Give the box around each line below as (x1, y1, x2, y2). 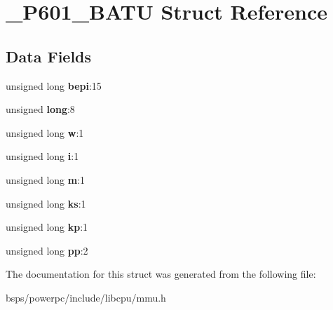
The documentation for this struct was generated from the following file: (6, 267, 316, 281)
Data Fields (6, 45, 92, 67)
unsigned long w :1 (6, 125, 84, 140)
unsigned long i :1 (6, 149, 79, 163)
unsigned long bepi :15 (6, 78, 102, 93)
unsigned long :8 (6, 102, 75, 116)
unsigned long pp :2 (6, 243, 88, 257)
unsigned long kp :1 (6, 220, 88, 234)
